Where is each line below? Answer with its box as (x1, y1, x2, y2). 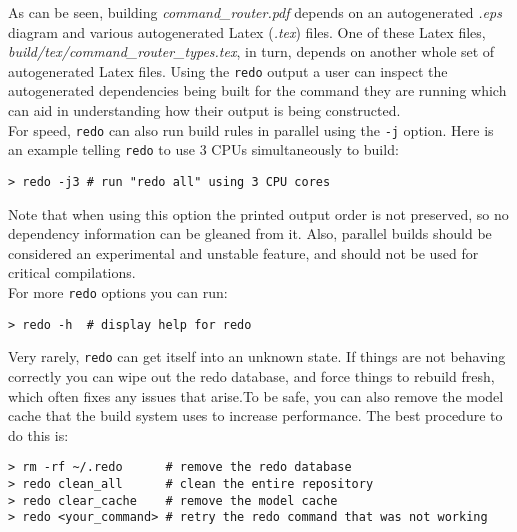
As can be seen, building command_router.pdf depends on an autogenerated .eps (8, 2, 502, 22)
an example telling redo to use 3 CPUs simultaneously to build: (8, 139, 399, 160)
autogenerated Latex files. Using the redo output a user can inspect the (8, 60, 448, 81)
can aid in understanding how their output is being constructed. (8, 100, 401, 121)
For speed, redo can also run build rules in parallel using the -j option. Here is (8, 119, 494, 140)
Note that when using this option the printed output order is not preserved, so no (8, 203, 509, 224)
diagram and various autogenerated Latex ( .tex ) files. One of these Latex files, (8, 21, 486, 42)
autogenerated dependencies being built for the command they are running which (8, 80, 507, 101)
